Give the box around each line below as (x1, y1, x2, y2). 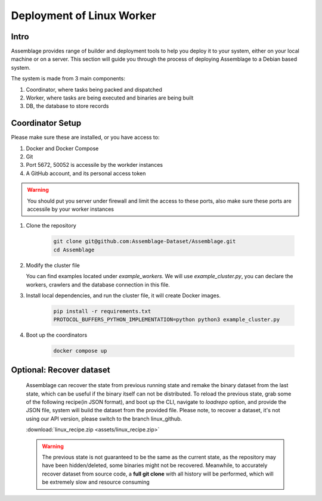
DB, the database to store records (26, 102, 109, 110)
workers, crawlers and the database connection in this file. (26, 281, 170, 288)
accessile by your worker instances (27, 206, 114, 213)
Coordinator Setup (11, 118, 82, 128)
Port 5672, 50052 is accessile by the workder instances (26, 161, 163, 169)
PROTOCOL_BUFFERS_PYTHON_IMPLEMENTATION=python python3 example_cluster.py (53, 316, 280, 323)
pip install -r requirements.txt (53, 307, 151, 315)
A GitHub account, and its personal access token (26, 170, 146, 177)
